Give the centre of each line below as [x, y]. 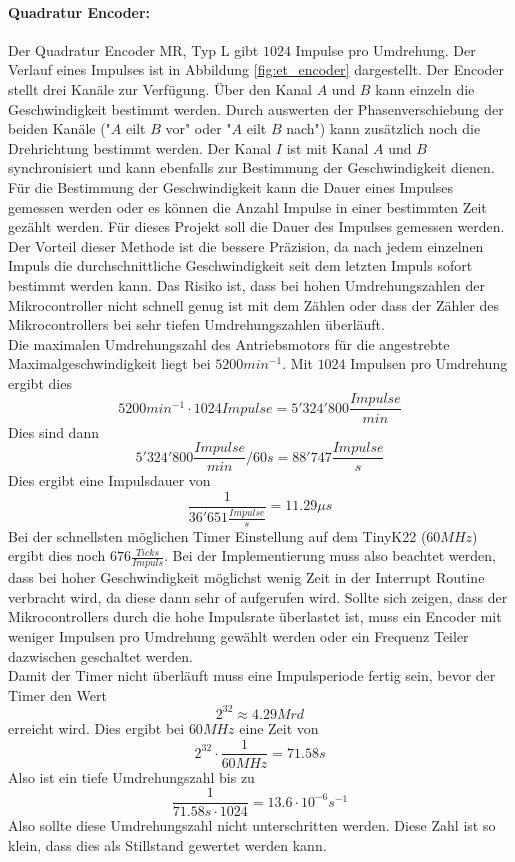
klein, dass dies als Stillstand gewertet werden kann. [167, 844]
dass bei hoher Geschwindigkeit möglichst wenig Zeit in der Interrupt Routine [246, 577]
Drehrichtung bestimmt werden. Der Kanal [140, 147]
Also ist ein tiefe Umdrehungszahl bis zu [131, 776]
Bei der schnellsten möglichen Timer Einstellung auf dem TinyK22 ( [217, 535]
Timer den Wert [57, 694]
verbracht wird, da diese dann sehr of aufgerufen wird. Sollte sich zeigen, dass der [258, 596]
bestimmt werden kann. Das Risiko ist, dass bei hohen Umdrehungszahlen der [247, 284]
